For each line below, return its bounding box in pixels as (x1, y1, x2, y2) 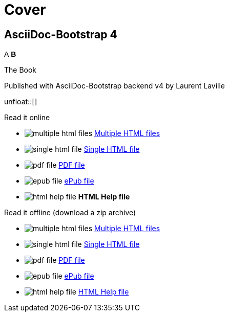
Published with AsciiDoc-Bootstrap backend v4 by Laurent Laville (4, 81, 225, 91)
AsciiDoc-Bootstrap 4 (4, 28, 117, 41)
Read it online (4, 113, 50, 122)
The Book (4, 65, 37, 75)
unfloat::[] (4, 97, 37, 106)
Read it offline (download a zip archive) (4, 208, 136, 217)
